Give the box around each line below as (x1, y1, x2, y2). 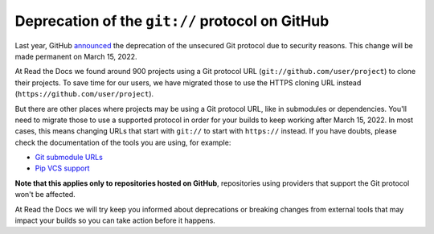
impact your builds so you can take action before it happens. (14, 216, 216, 225)
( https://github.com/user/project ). (14, 89, 154, 99)
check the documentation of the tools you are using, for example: (14, 138, 231, 147)
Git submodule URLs (35, 153, 104, 162)
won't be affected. (14, 190, 76, 199)
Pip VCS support (35, 163, 90, 173)
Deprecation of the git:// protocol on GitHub (14, 12, 330, 30)
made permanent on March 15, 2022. (14, 51, 137, 61)
